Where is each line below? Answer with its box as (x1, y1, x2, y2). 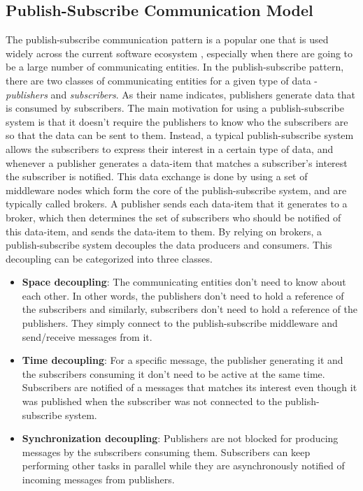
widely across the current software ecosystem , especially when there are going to (6, 45, 353, 60)
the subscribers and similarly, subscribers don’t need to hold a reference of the (22, 302, 357, 316)
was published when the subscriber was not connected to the (22, 394, 282, 409)
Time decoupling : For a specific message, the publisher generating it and (22, 353, 343, 367)
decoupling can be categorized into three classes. (6, 251, 213, 265)
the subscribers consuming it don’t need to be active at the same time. (22, 366, 325, 381)
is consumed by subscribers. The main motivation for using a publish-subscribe (6, 101, 344, 115)
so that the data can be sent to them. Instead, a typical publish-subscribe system (6, 128, 354, 142)
